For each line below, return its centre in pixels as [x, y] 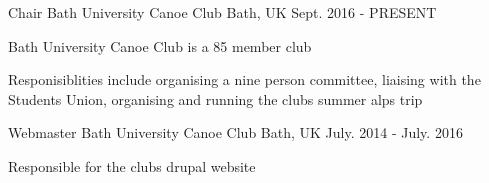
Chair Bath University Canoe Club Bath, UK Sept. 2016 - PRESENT [222, 12]
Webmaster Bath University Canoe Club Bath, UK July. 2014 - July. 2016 [235, 132]
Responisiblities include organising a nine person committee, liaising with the [244, 79]
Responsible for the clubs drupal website [132, 165]
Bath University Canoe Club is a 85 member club [160, 45]
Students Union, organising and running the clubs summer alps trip [215, 98]
